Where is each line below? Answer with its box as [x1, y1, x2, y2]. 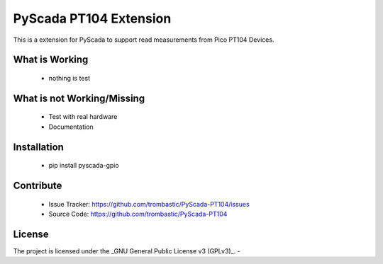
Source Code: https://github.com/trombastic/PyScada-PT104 [48, 210, 228, 218]
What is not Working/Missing [13, 92, 145, 104]
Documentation [48, 122, 94, 131]
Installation [13, 141, 64, 153]
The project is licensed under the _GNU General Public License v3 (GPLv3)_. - [13, 246, 240, 255]
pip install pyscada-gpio [48, 161, 120, 170]
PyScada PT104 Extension [13, 11, 172, 26]
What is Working [13, 54, 89, 66]
